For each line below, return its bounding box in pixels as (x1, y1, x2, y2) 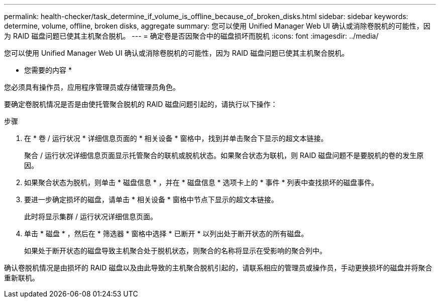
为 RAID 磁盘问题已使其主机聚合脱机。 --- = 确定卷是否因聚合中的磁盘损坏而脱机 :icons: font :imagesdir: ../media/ (4, 32, 379, 40)
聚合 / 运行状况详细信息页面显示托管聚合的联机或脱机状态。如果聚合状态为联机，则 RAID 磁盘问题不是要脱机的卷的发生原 (24, 151, 424, 160)
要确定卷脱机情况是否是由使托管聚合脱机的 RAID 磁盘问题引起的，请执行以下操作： (4, 100, 278, 108)
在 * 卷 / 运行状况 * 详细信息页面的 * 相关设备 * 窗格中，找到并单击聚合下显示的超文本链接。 (24, 134, 328, 142)
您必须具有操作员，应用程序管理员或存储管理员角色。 (4, 83, 180, 91)
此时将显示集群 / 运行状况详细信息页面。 (24, 212, 157, 221)
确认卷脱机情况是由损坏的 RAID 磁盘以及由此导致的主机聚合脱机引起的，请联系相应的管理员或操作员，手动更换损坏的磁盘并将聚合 (4, 263, 432, 272)
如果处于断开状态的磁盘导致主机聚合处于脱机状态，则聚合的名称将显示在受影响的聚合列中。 (24, 246, 326, 255)
